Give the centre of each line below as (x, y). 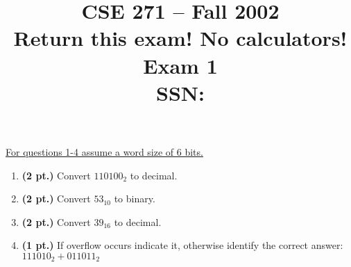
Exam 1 (180, 65)
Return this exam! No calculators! (180, 38)
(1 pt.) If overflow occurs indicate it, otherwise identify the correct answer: (182, 245)
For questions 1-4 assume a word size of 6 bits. (104, 151)
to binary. (135, 199)
